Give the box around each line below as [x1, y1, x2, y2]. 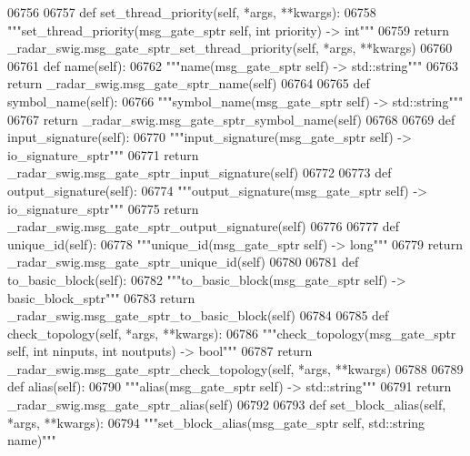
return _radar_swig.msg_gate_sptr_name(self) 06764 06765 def [7, 74, 370, 93]
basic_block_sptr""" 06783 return [7, 288, 195, 307]
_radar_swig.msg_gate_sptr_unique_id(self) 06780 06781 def [7, 252, 359, 271]
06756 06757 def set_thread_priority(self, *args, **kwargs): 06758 [7, 3, 376, 21]
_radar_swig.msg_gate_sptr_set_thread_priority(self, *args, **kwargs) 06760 [7, 38, 453, 57]
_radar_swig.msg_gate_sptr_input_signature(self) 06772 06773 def [7, 163, 392, 182]
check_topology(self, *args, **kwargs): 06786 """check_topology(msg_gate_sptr [7, 323, 456, 342]
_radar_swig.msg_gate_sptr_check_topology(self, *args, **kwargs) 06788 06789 [7, 359, 464, 378]
